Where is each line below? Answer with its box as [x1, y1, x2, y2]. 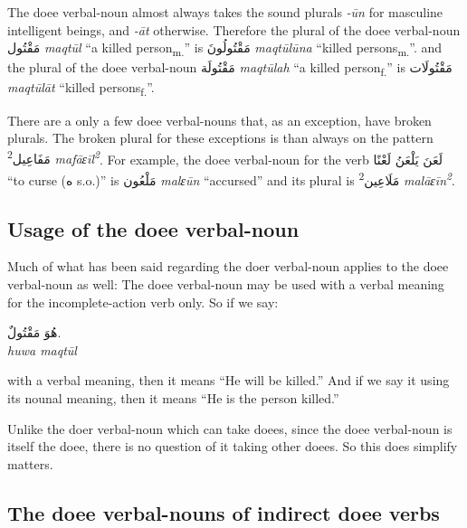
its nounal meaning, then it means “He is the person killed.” [7, 389, 339, 408]
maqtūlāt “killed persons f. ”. [7, 78, 155, 99]
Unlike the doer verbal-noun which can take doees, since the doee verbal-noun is [7, 419, 453, 438]
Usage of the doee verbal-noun [7, 214, 300, 242]
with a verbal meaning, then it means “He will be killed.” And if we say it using [7, 371, 450, 390]
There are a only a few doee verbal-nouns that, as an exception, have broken [7, 110, 432, 129]
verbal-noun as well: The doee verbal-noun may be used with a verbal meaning [7, 275, 444, 294]
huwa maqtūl [7, 340, 77, 359]
